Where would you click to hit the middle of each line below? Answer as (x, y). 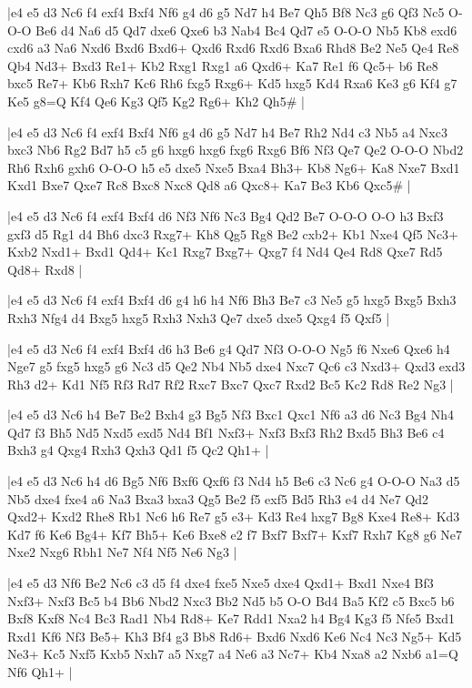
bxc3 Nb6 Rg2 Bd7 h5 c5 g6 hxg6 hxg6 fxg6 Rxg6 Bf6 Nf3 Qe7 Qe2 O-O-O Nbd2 (236, 150)
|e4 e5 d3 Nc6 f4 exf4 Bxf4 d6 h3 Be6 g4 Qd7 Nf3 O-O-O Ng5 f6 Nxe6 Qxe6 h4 (229, 348)
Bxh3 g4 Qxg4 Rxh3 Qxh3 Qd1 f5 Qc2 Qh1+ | (138, 450)
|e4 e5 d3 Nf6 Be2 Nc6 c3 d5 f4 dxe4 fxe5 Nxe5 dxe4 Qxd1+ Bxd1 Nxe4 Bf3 (221, 583)
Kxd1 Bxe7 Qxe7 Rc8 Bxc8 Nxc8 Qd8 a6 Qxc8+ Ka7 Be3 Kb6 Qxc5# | (209, 185)
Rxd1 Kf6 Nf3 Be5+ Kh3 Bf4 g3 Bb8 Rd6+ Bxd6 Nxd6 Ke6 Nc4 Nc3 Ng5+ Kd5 (235, 636)
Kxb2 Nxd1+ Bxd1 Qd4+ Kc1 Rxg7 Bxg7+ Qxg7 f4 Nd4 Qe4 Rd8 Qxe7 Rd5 (225, 252)
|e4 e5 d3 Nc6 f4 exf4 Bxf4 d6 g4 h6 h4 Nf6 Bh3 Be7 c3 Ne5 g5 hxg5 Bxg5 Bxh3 (232, 300)
